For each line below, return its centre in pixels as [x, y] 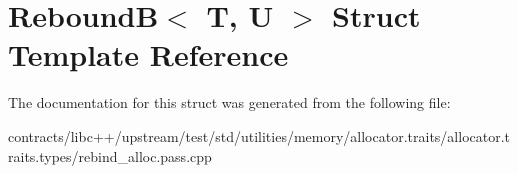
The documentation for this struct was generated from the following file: [229, 102]
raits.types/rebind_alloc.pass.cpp [110, 155]
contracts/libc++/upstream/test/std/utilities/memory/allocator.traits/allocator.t [259, 135]
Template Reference [148, 54]
